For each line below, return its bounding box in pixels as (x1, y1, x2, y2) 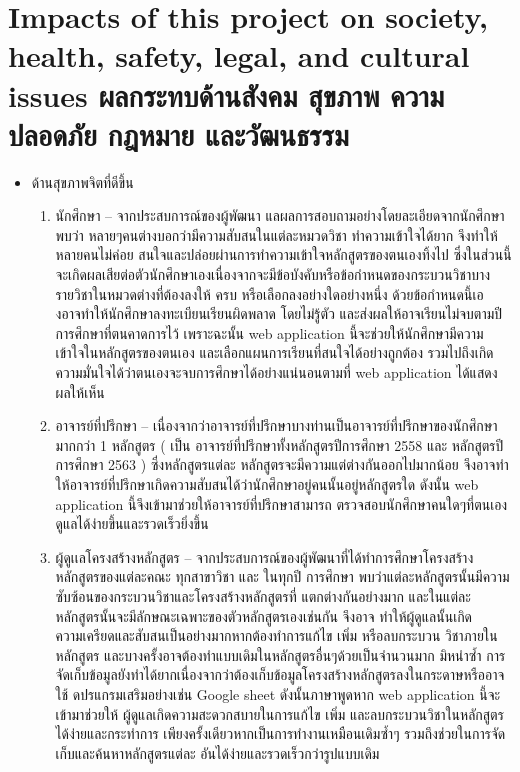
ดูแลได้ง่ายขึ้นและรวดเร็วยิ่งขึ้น (55, 513, 209, 534)
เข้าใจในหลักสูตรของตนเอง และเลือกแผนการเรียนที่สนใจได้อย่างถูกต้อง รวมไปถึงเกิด (55, 342, 494, 363)
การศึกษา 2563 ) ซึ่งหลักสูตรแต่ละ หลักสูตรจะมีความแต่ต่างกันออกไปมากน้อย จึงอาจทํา (55, 454, 509, 475)
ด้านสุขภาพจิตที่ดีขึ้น (31, 171, 134, 192)
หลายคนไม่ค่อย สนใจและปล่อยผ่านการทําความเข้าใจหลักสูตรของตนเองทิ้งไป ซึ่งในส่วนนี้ (55, 244, 512, 265)
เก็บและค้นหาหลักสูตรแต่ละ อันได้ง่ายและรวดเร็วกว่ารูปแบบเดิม (55, 742, 380, 763)
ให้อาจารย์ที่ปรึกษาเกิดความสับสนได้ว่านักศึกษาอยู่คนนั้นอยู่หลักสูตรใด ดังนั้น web (55, 474, 479, 494)
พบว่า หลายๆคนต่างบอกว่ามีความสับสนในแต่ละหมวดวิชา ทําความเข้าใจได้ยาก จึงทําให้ (55, 224, 498, 245)
